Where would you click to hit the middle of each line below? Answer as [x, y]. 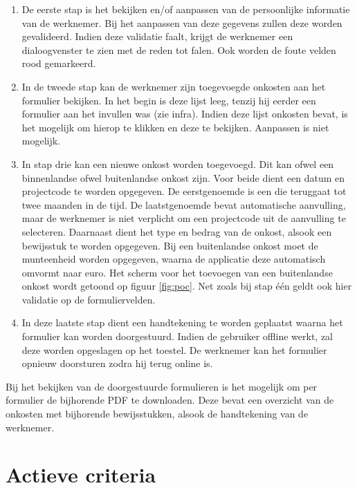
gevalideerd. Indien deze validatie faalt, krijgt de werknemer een [157, 36]
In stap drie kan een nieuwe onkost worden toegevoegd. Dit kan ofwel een [178, 163]
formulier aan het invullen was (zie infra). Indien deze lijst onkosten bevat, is [185, 114]
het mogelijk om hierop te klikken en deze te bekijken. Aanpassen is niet [175, 127]
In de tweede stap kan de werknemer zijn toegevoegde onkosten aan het [174, 86]
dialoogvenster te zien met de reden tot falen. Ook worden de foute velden [179, 49]
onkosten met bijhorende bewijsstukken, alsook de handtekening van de [157, 414]
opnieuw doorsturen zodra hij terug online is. [117, 363]
